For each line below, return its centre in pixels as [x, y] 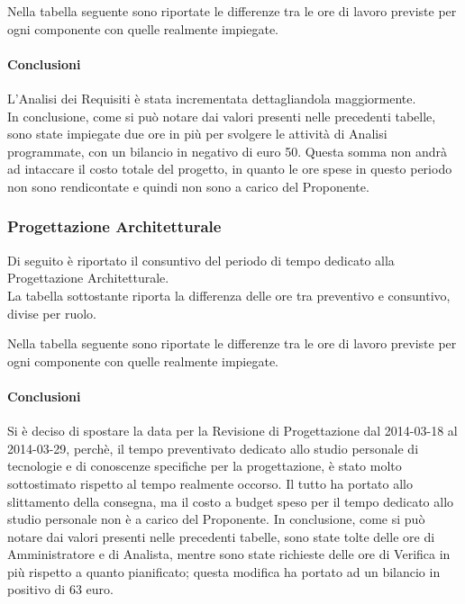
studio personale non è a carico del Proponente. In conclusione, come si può [216, 519]
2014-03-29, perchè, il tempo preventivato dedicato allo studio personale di [213, 448]
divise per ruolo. [52, 313]
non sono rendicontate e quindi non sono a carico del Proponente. [188, 186]
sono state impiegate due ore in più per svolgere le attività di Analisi [197, 134]
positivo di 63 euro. [60, 589]
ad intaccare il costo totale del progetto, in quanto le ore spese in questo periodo [230, 169]
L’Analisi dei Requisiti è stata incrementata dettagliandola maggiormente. [212, 98]
